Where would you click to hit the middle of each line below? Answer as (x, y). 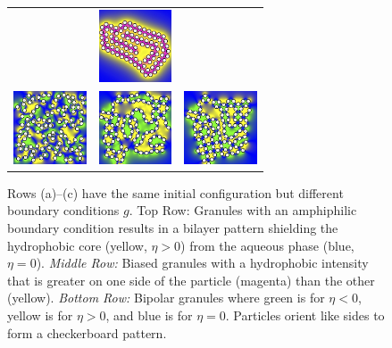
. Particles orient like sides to (305, 315)
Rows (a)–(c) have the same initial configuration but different (175, 192)
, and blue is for (149, 315)
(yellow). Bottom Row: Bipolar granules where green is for (166, 298)
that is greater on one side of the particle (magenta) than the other (191, 280)
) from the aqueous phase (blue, (267, 245)
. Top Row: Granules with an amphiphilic (243, 210)
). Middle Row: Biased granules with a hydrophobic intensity (202, 263)
